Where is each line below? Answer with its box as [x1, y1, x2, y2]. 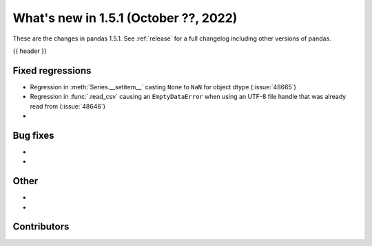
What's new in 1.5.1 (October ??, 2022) [12, 10, 238, 25]
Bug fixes [12, 129, 54, 141]
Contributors [12, 221, 70, 233]
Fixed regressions [12, 65, 92, 76]
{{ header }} [12, 47, 48, 55]
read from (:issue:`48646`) [30, 102, 106, 110]
